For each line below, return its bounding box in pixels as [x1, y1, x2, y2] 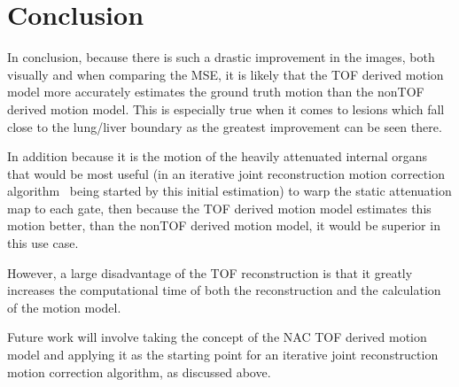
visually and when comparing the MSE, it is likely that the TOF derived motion [7, 65, 444, 83]
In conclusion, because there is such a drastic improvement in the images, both [7, 48, 435, 66]
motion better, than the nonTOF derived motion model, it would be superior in [7, 216, 440, 235]
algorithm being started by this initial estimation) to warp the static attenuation [7, 182, 452, 200]
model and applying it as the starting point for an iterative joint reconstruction [7, 345, 439, 364]
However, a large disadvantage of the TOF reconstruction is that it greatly [7, 263, 413, 282]
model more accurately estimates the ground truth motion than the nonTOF [7, 82, 424, 101]
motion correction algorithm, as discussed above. [7, 362, 271, 381]
